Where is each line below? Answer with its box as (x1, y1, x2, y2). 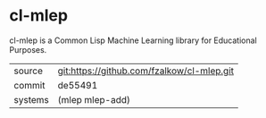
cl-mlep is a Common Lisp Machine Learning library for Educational (9, 35, 257, 46)
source (13, 64, 43, 77)
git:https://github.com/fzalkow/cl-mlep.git (57, 64, 235, 77)
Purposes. (9, 44, 47, 55)
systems (13, 93, 49, 105)
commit (13, 79, 46, 91)
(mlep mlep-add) (57, 93, 131, 105)
